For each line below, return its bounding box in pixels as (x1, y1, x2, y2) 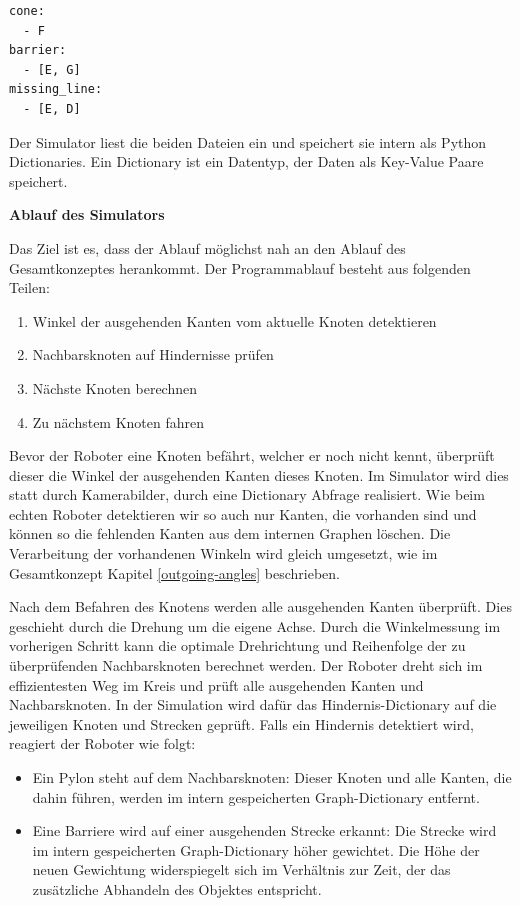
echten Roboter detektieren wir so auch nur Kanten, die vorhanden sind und (9, 503, 477, 524)
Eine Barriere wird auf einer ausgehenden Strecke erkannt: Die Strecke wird (32, 820, 497, 841)
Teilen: (9, 277, 50, 298)
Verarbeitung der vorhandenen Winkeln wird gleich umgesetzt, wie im (9, 543, 438, 564)
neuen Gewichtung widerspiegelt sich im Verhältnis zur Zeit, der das (32, 859, 451, 880)
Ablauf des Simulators (9, 204, 165, 225)
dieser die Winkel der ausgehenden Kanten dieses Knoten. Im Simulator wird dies (9, 464, 509, 485)
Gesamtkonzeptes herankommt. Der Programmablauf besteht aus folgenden (9, 257, 471, 278)
